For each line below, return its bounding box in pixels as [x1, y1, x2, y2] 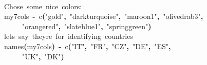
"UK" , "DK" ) [22, 51, 64, 61]
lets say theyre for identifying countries [4, 31, 133, 41]
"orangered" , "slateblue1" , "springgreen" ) [22, 20, 152, 31]
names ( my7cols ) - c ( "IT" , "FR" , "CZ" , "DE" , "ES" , [4, 40, 171, 51]
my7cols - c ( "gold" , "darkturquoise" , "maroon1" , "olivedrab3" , [4, 11, 203, 21]
